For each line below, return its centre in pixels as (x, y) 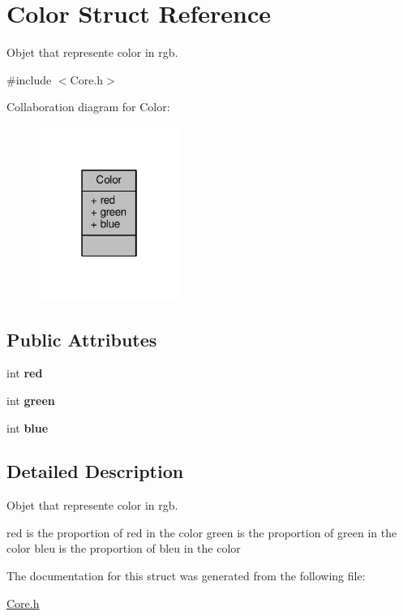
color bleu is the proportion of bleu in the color (124, 548)
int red (25, 373)
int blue (28, 427)
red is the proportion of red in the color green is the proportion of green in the (202, 532)
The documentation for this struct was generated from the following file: (186, 576)
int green (31, 400)
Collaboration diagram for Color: (88, 107)
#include (29, 79)
